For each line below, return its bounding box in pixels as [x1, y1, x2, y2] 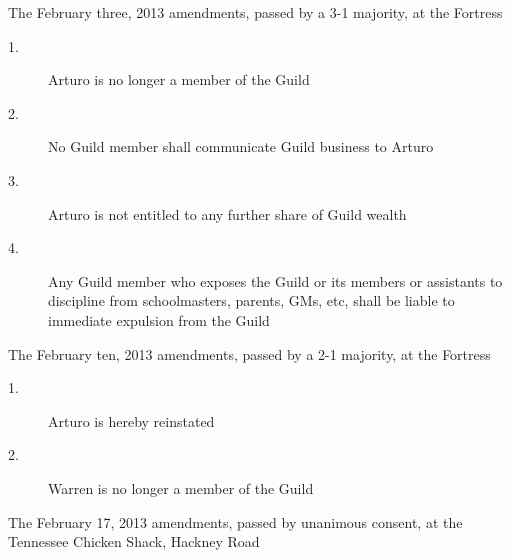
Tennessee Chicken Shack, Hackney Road [8, 531, 260, 552]
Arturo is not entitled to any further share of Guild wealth [48, 203, 407, 224]
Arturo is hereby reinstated [48, 410, 215, 431]
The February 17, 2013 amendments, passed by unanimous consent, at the [8, 511, 463, 532]
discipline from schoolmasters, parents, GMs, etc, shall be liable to [48, 290, 455, 311]
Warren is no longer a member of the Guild [48, 477, 314, 498]
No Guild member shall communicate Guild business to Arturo [48, 136, 434, 157]
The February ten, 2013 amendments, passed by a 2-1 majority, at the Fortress [8, 343, 491, 364]
